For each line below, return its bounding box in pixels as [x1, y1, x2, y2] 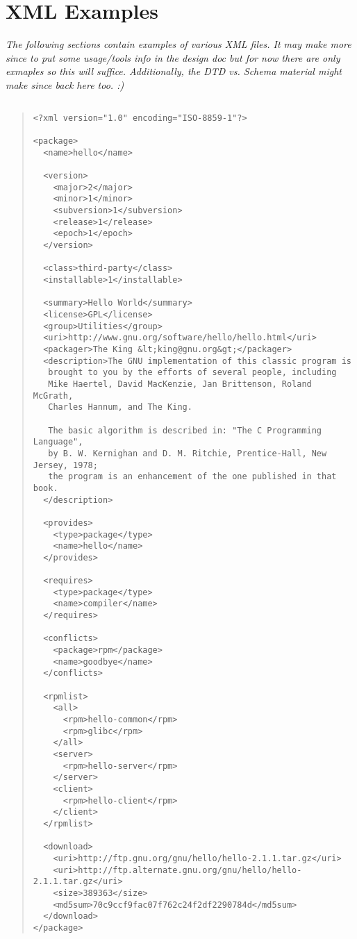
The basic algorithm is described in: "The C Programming [48, 425, 322, 435]
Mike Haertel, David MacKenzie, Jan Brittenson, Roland [48, 379, 312, 389]
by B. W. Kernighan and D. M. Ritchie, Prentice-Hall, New [48, 448, 327, 458]
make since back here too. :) [6, 77, 124, 92]
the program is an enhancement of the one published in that [48, 472, 337, 482]
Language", [33, 437, 83, 447]
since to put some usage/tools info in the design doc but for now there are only [6, 50, 340, 65]
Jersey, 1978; [33, 460, 98, 470]
